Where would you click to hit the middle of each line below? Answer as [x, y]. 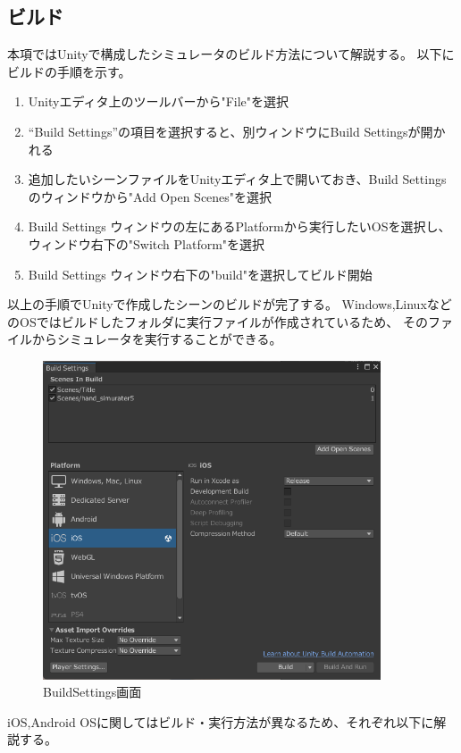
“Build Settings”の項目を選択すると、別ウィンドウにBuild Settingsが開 [230, 131]
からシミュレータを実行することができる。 [157, 339]
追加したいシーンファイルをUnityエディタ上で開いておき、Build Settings [237, 179]
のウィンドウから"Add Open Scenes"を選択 [150, 196]
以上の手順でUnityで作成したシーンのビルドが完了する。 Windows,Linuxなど [230, 304]
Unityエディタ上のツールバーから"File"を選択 [159, 101]
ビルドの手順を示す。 [69, 71]
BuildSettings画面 [92, 692]
